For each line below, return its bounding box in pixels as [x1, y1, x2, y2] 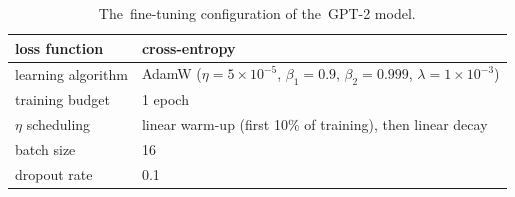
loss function [15, 37, 104, 58]
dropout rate [15, 164, 93, 185]
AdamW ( [141, 63, 202, 84]
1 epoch [141, 89, 189, 110]
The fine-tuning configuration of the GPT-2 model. [98, 3, 416, 23]
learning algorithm [15, 64, 128, 85]
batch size [15, 139, 76, 160]
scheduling [26, 114, 91, 135]
